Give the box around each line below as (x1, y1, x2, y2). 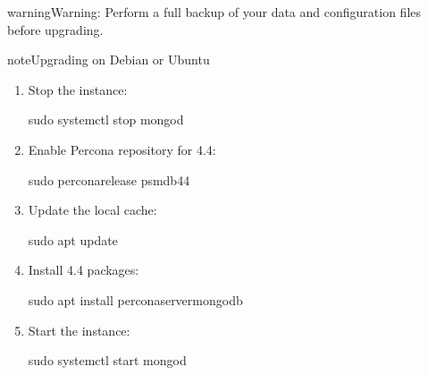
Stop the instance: (28, 80, 128, 98)
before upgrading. (7, 20, 104, 38)
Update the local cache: (28, 200, 157, 219)
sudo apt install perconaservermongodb (28, 290, 243, 309)
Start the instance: (28, 320, 130, 339)
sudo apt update (28, 230, 118, 249)
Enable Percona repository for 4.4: (28, 140, 216, 158)
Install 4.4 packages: (28, 260, 139, 279)
